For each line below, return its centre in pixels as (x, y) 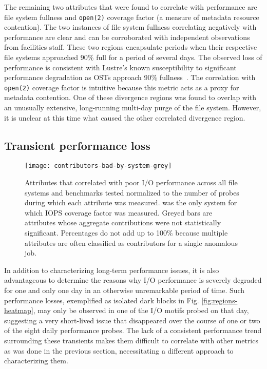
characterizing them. (36, 361)
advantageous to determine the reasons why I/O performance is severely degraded (133, 280)
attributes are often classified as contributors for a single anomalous (131, 242)
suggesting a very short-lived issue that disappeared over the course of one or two (132, 320)
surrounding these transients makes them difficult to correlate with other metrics (131, 341)
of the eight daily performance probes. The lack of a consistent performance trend (133, 330)
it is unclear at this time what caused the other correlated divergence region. (125, 117)
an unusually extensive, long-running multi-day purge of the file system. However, (133, 108)
